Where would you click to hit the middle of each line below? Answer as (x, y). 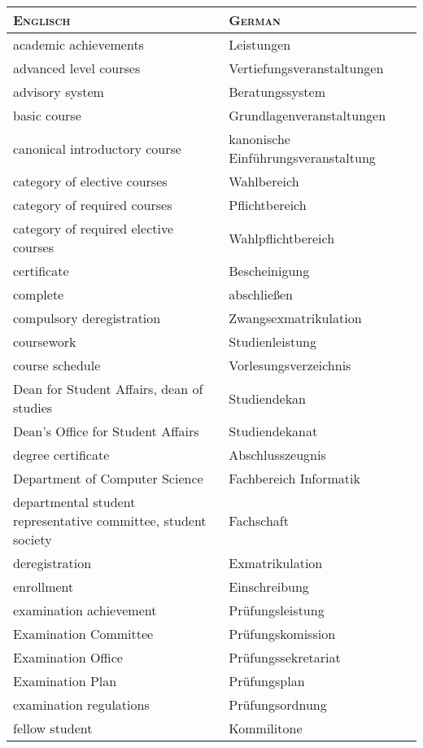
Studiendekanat (273, 431)
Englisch (42, 20)
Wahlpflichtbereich (282, 238)
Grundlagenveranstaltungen (307, 115)
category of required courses (93, 205)
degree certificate (61, 455)
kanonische (259, 139)
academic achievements (78, 44)
